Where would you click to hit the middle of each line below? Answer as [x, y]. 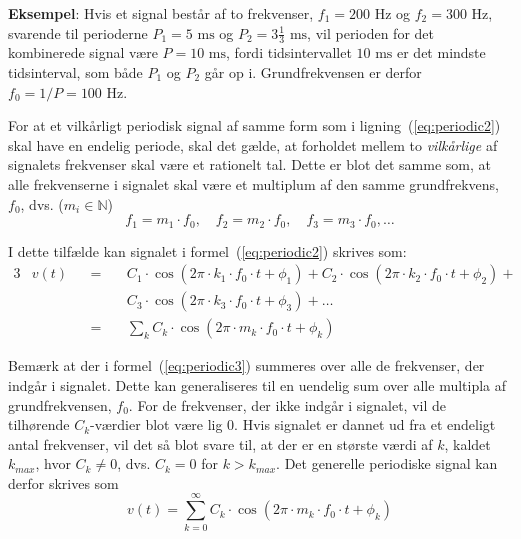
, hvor [53, 463]
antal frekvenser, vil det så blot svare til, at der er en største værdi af [220, 443]
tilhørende [39, 424]
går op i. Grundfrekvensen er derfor [313, 72]
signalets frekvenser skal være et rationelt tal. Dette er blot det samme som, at [249, 164]
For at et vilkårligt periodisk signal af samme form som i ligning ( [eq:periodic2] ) [254, 125]
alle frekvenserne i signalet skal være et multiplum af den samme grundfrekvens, [253, 183]
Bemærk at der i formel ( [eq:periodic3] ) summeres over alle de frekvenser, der [246, 365]
